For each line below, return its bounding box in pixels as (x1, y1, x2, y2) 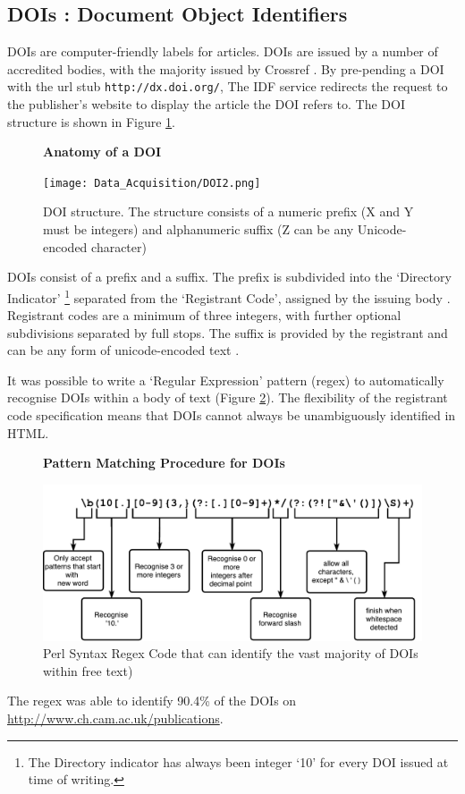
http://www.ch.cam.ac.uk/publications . (7, 708, 224, 727)
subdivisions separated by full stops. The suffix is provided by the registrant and (7, 323, 448, 342)
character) (91, 237, 147, 256)
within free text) (43, 661, 133, 680)
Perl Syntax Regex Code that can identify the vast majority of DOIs (43, 644, 418, 663)
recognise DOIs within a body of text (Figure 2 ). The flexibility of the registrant (7, 388, 448, 407)
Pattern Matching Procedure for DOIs (43, 453, 285, 472)
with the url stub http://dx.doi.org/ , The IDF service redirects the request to (7, 77, 448, 96)
